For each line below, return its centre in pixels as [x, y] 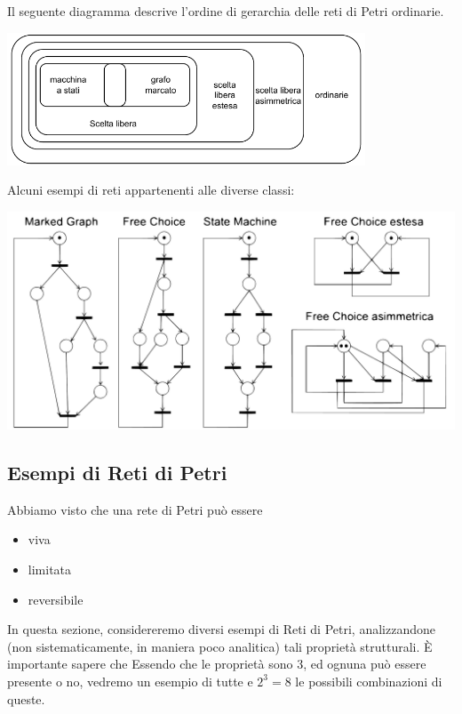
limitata [50, 570]
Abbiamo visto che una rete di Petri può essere [135, 509]
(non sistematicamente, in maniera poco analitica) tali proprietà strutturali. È [220, 646]
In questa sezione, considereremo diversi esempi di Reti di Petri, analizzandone [221, 629]
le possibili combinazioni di [369, 681]
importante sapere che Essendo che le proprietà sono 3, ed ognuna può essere [217, 664]
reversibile [56, 599]
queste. [26, 698]
